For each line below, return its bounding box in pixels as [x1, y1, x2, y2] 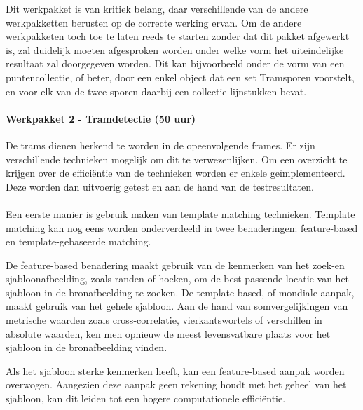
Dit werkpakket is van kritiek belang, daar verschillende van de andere [6, 1, 308, 15]
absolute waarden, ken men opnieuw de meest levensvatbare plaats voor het [6, 326, 331, 341]
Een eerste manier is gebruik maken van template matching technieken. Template [6, 206, 355, 221]
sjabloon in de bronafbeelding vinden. [6, 340, 167, 355]
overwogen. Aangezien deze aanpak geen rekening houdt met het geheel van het [6, 377, 347, 392]
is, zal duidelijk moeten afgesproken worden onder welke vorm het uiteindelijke [6, 42, 344, 57]
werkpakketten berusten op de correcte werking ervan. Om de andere [6, 15, 302, 29]
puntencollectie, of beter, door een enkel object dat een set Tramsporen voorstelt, [6, 69, 355, 84]
